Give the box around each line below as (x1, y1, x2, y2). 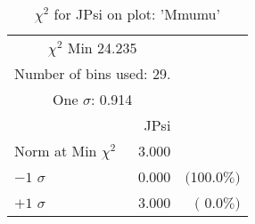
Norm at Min (14, 140, 97, 161)
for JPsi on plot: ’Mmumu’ (53, 4, 220, 24)
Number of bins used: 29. (14, 63, 171, 84)
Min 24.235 (67, 37, 137, 58)
